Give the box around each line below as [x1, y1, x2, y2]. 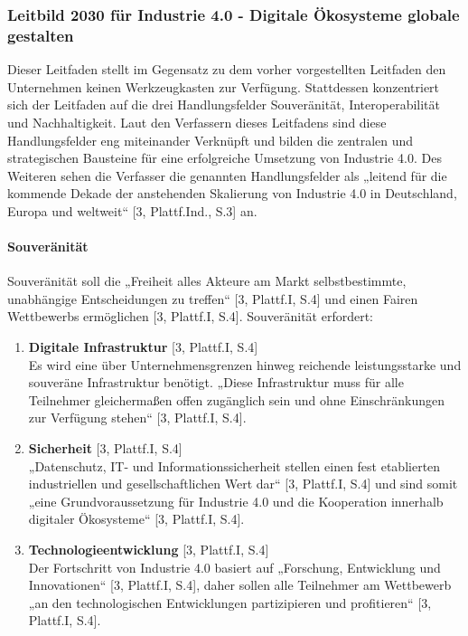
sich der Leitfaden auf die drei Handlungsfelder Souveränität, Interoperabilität [7, 95, 440, 114]
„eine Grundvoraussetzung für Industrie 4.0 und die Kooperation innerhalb [28, 491, 444, 510]
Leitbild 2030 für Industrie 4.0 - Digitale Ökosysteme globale [7, 3, 460, 25]
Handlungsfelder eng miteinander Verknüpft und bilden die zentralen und [7, 130, 414, 149]
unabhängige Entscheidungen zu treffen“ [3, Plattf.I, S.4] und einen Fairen [7, 289, 418, 308]
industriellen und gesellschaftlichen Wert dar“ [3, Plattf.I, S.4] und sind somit [28, 474, 458, 493]
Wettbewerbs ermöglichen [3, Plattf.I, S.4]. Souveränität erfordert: [7, 307, 374, 326]
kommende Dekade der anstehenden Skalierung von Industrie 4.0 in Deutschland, [7, 184, 457, 203]
